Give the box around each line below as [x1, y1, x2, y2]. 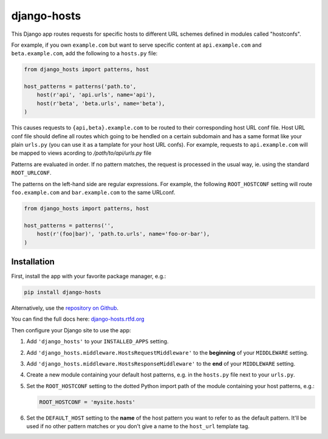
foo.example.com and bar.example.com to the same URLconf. [11, 189, 176, 196]
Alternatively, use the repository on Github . [11, 304, 118, 312]
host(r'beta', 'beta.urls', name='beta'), [36, 100, 165, 107]
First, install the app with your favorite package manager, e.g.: [11, 273, 166, 280]
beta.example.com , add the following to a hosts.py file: [11, 50, 158, 57]
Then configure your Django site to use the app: [11, 326, 131, 333]
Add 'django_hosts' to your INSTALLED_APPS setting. [26, 338, 169, 345]
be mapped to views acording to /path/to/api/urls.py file [11, 149, 152, 157]
